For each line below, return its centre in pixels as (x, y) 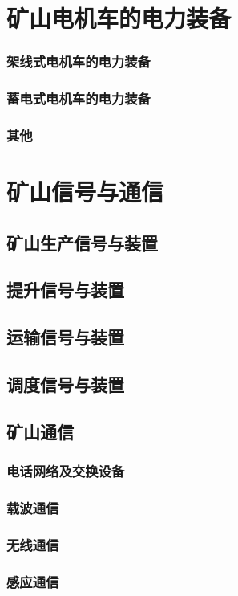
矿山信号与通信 (85, 192)
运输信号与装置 (65, 337)
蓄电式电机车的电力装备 (79, 98)
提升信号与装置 (65, 290)
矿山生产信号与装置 (82, 242)
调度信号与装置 (65, 384)
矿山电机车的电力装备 (119, 18)
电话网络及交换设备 (66, 471)
